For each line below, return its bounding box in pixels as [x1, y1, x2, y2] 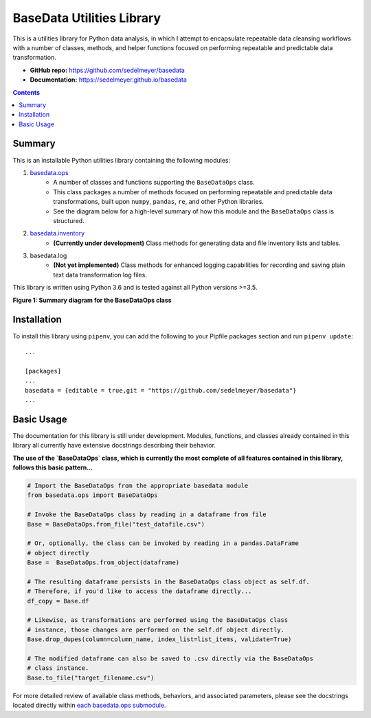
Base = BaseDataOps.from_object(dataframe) [27, 559, 180, 566]
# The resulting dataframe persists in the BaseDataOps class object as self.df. [27, 577, 311, 586]
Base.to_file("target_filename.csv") [27, 673, 155, 682]
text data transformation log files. [53, 270, 148, 279]
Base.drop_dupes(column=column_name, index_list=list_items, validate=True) [27, 636, 292, 643]
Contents [12, 88, 41, 96]
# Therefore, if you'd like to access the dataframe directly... [27, 588, 252, 595]
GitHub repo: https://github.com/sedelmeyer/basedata [30, 66, 185, 74]
